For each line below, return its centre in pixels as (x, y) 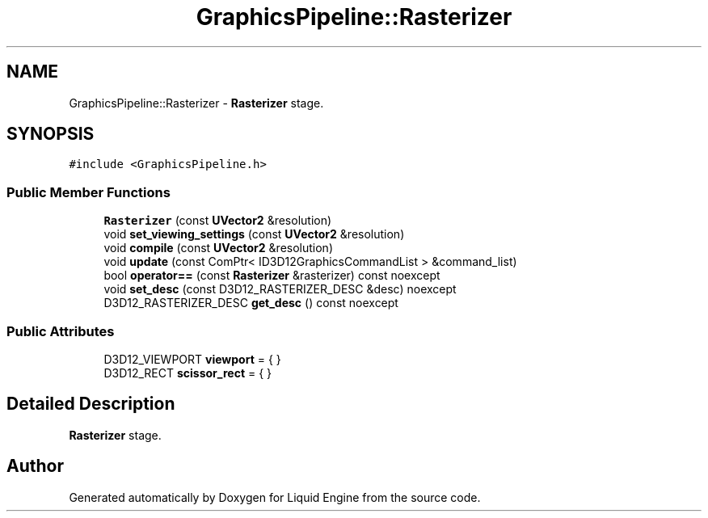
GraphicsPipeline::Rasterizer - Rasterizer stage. (196, 103)
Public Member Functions (88, 192)
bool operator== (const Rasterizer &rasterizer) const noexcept (272, 276)
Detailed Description (91, 404)
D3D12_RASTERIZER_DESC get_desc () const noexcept (251, 303)
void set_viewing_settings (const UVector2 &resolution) (254, 234)
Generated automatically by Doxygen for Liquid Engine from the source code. (275, 497)
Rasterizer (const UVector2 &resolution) (218, 221)
